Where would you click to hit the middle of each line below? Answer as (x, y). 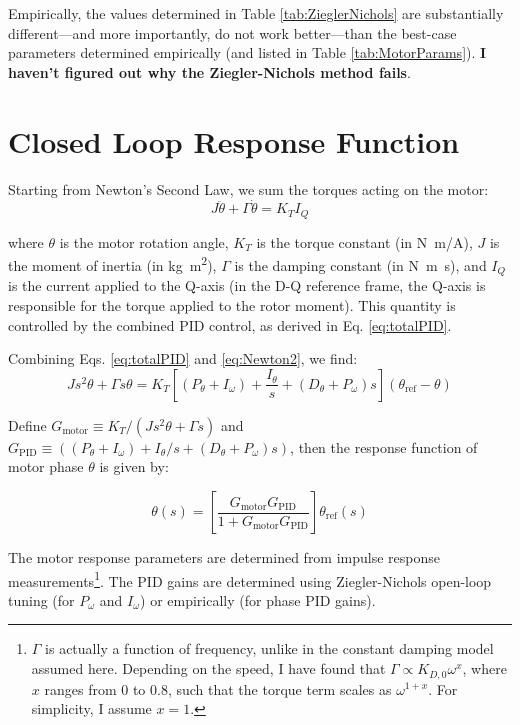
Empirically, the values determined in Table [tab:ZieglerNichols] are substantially (256, 13)
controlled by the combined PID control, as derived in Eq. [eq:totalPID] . (230, 324)
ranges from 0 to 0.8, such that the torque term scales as (218, 688)
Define (27, 424)
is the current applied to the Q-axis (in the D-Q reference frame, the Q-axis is (247, 285)
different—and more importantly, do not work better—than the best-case (232, 32)
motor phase (46, 466)
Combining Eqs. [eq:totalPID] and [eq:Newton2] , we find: (183, 358)
